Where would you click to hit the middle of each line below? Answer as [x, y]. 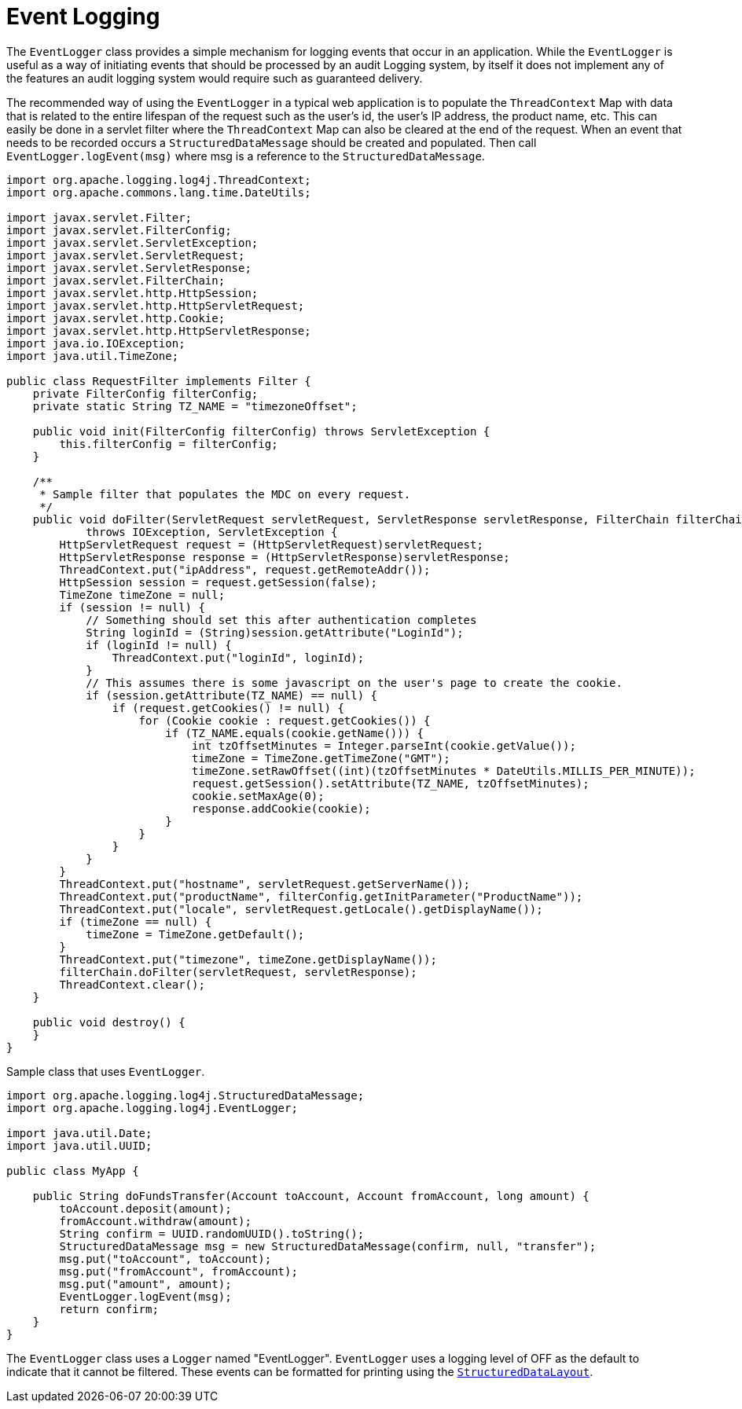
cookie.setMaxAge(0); [258, 796]
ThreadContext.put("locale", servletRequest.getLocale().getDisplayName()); [301, 909]
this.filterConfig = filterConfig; [169, 444]
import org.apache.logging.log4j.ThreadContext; [159, 180]
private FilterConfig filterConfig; [145, 393]
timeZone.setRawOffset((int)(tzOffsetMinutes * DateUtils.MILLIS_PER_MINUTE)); [444, 771]
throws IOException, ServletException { [212, 532]
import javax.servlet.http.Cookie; [116, 318]
